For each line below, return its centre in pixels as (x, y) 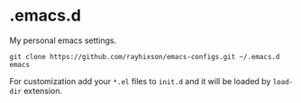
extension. (43, 90)
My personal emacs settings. (63, 40)
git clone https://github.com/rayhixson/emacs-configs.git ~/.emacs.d (145, 56)
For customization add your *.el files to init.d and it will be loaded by (140, 81)
